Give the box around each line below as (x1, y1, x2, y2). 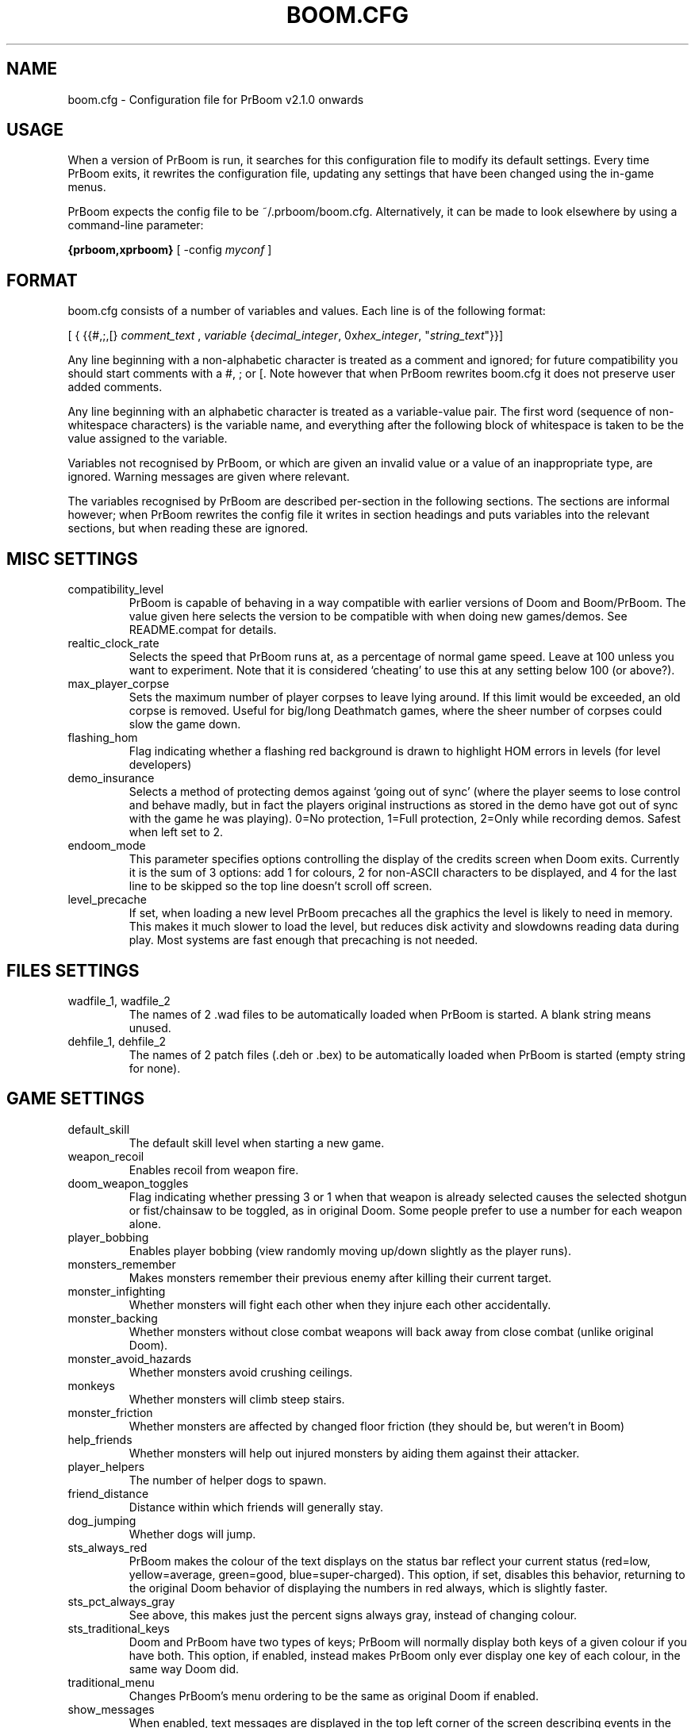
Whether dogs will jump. (129, 1526, 256, 1541)
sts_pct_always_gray (67, 1594, 175, 1608)
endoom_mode (67, 839, 146, 853)
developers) (129, 758, 192, 772)
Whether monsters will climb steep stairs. (129, 1392, 345, 1406)
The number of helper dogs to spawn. (129, 1473, 327, 1487)
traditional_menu (67, 1675, 155, 1689)
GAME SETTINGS (6, 1089, 145, 1109)
